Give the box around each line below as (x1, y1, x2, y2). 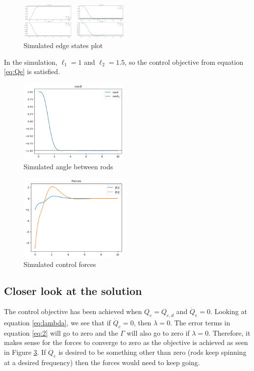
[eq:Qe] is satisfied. (4, 66, 60, 77)
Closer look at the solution (4, 283, 142, 298)
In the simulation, (4, 56, 57, 67)
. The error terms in (170, 317, 230, 327)
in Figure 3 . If (4, 346, 46, 357)
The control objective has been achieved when (4, 306, 142, 317)
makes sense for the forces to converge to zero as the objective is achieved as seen (4, 337, 248, 347)
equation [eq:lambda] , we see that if (4, 317, 111, 327)
